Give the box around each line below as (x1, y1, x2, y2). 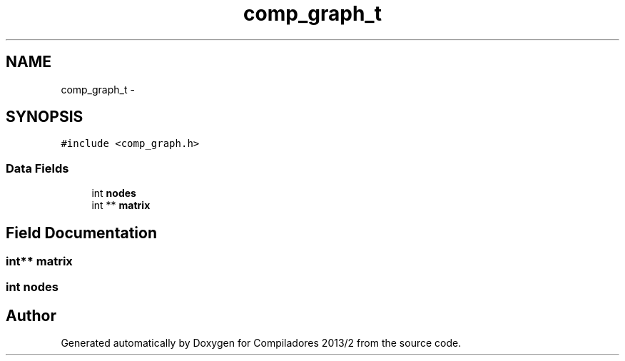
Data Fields (6, 161, 69, 176)
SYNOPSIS (6, 108, 83, 126)
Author (6, 306, 56, 325)
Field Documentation (6, 223, 157, 242)
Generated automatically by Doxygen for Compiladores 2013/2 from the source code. (61, 337, 462, 350)
